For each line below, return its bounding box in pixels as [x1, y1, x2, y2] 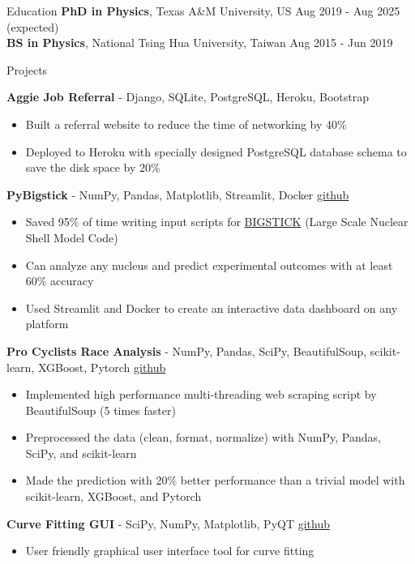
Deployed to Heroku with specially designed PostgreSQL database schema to [25, 143, 407, 160]
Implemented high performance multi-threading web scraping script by [25, 386, 377, 403]
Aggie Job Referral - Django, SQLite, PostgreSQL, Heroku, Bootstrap [6, 88, 370, 105]
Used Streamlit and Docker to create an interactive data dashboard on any [25, 299, 398, 316]
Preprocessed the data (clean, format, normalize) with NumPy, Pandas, [25, 429, 381, 446]
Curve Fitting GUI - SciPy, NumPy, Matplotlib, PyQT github [6, 515, 331, 532]
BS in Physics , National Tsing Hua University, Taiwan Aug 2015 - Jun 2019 [6, 34, 393, 51]
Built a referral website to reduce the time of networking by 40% [25, 115, 347, 132]
